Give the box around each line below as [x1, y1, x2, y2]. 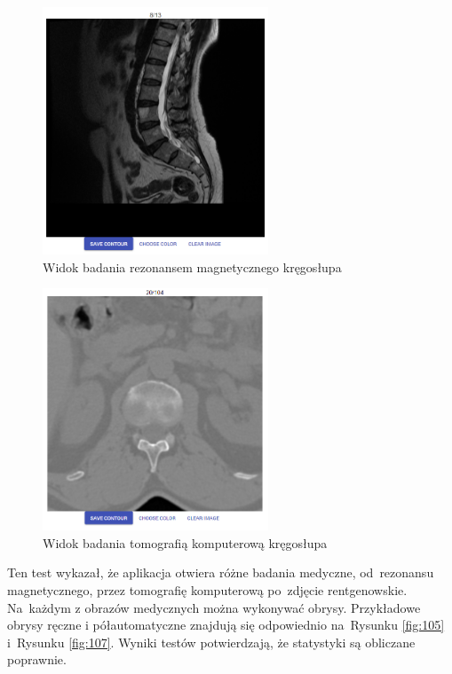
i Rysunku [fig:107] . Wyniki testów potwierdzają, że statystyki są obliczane [7, 632, 416, 651]
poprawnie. [7, 650, 67, 669]
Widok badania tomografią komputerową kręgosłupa [43, 533, 328, 552]
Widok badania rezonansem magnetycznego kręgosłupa [43, 257, 342, 276]
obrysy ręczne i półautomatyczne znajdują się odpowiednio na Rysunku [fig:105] [7, 615, 445, 634]
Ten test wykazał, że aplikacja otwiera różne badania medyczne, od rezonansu [7, 563, 434, 582]
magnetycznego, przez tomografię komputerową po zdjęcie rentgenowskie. [7, 580, 408, 599]
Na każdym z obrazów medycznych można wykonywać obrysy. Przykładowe [7, 598, 421, 616]
